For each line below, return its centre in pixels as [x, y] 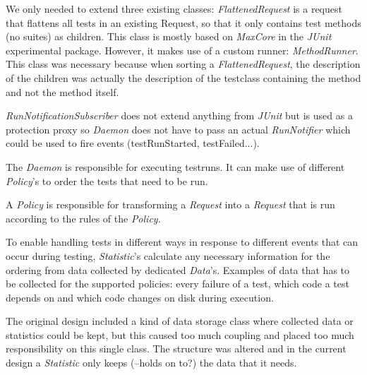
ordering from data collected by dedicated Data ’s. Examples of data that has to [178, 269]
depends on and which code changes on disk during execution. [140, 297]
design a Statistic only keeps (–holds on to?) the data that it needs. [151, 363]
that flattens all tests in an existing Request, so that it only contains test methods [183, 22]
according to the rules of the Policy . [83, 218]
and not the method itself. [62, 91]
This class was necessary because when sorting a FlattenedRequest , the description [183, 64]
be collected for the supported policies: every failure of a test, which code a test [178, 284]
